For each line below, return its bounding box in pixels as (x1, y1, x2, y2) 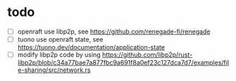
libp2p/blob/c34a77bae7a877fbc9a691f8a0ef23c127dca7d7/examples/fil (17, 59, 230, 67)
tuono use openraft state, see (17, 36, 104, 43)
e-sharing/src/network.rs (17, 66, 91, 74)
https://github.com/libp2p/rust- (101, 50, 193, 59)
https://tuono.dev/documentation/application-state (17, 43, 166, 52)
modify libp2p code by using (17, 50, 101, 59)
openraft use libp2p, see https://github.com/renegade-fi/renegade (17, 27, 211, 36)
